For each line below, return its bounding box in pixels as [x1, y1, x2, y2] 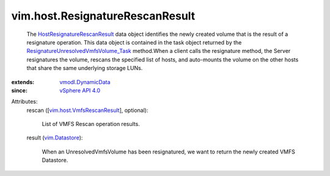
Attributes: [11, 98, 38, 105]
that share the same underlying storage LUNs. [26, 65, 143, 72]
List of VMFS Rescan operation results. [42, 121, 140, 128]
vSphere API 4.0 [59, 86, 101, 94]
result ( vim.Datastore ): [26, 134, 83, 141]
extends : [11, 78, 35, 85]
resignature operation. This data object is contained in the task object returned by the [26, 38, 242, 46]
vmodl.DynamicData [59, 78, 111, 85]
